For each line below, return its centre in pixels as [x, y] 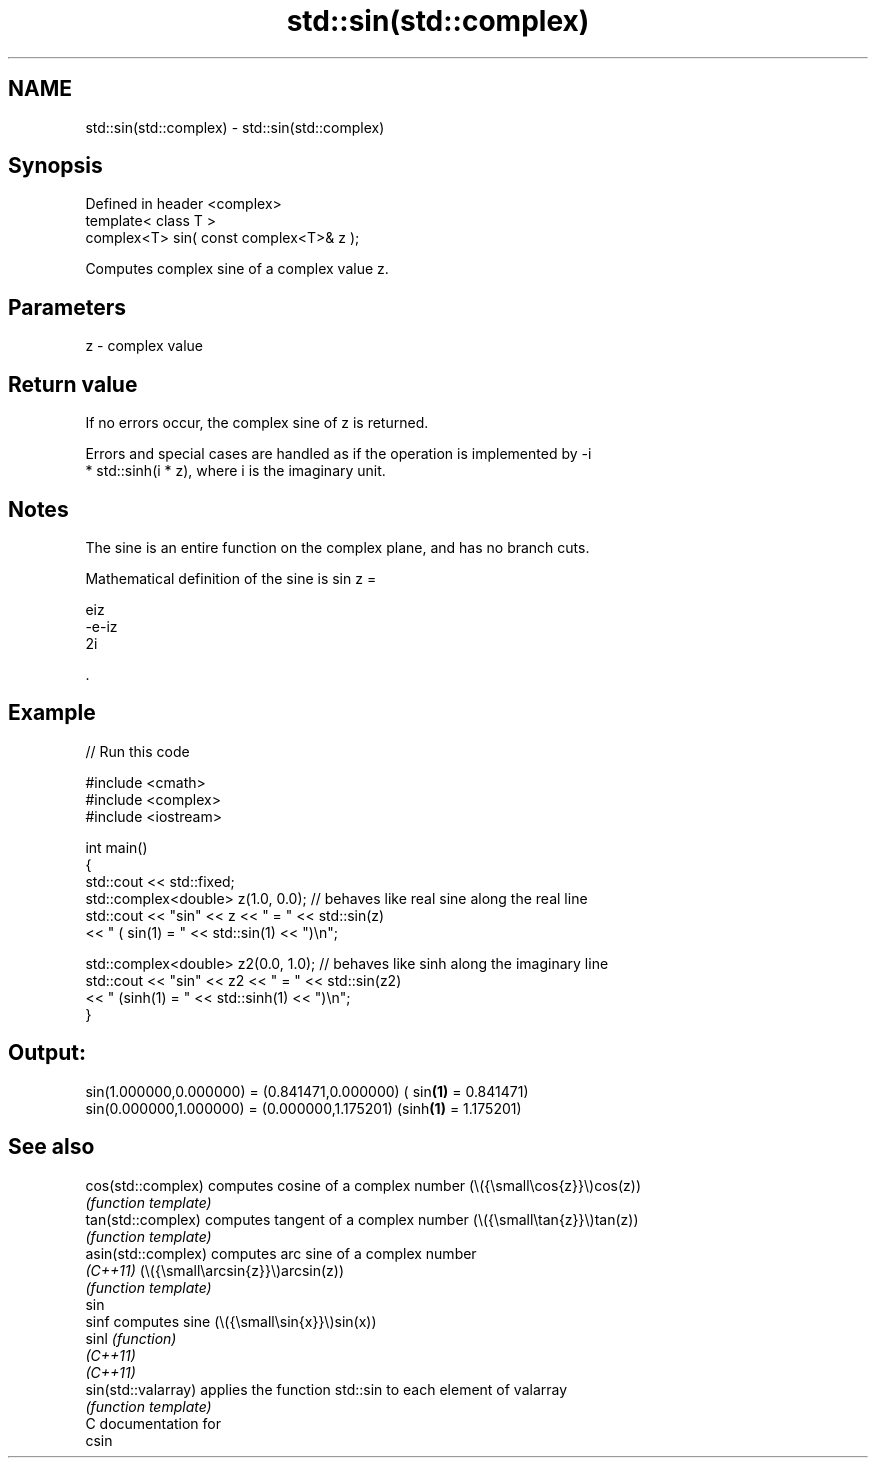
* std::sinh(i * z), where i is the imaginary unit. [235, 471]
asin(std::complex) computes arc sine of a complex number [281, 1253]
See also [51, 1147]
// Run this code [137, 751]
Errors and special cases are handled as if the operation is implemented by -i [338, 454]
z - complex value [144, 346]
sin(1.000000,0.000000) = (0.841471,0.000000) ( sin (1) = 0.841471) [307, 1091]
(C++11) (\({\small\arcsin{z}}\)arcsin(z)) [215, 1270]
